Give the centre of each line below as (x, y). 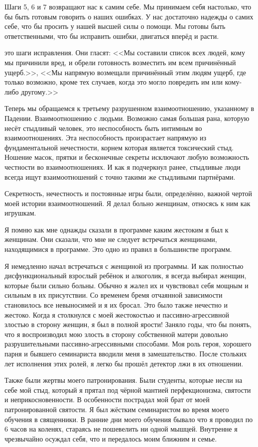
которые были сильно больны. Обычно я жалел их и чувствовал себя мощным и (127, 285)
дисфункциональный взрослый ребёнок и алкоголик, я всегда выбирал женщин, (126, 276)
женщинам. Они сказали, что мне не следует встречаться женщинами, (111, 239)
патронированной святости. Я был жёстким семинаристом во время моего (117, 409)
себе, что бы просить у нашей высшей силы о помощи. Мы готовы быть (115, 26)
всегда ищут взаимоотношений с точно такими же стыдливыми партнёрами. (120, 176)
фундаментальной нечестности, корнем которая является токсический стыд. (119, 147)
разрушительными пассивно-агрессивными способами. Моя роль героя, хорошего (128, 344)
